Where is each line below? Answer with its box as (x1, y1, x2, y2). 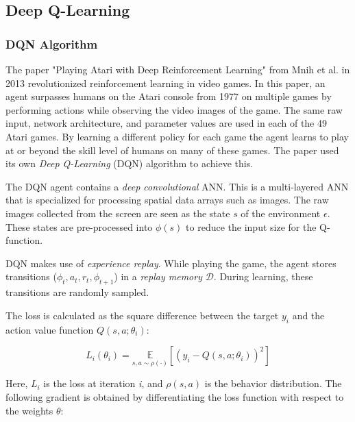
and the (292, 308, 325, 322)
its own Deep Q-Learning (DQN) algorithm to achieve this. (5, 156, 254, 171)
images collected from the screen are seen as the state (5, 206, 230, 220)
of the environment (241, 206, 321, 220)
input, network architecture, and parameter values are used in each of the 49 (5, 116, 327, 130)
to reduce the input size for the (186, 219, 317, 234)
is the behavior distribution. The (204, 376, 342, 390)
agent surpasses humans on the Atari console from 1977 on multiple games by (5, 89, 332, 103)
